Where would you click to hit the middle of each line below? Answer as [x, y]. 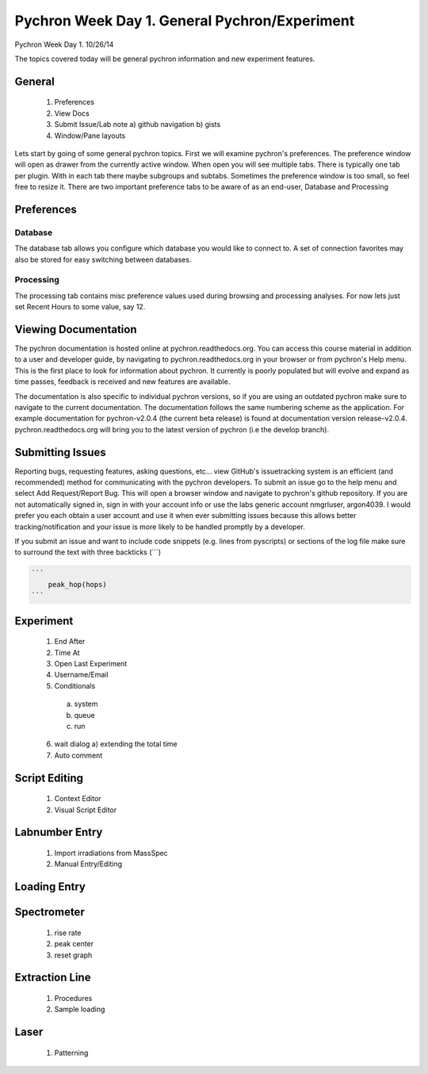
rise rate [68, 933]
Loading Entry [50, 887]
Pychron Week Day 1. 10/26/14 [64, 44]
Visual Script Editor [86, 810]
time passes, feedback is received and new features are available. [122, 382]
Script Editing [49, 778]
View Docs [72, 113]
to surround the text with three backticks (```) [88, 552]
